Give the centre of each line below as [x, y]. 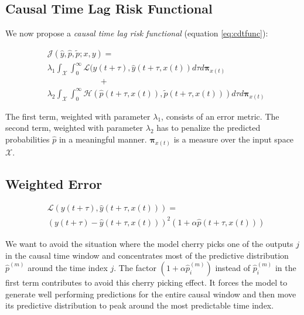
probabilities [28, 139]
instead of [233, 268]
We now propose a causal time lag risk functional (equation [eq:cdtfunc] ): [137, 33]
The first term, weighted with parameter [78, 116]
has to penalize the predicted [209, 128]
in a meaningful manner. [103, 139]
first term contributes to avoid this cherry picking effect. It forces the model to [146, 282]
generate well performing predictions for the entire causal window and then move [151, 294]
